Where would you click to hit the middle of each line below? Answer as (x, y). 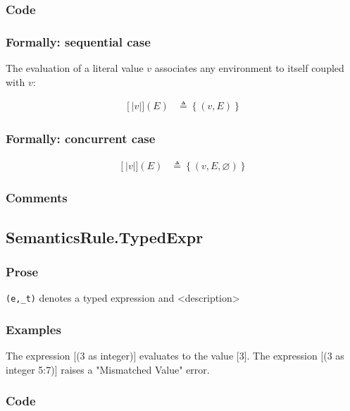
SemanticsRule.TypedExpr (105, 237)
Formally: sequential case (78, 41)
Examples (33, 329)
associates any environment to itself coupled (249, 68)
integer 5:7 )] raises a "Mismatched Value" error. (108, 369)
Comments (37, 198)
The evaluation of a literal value (75, 68)
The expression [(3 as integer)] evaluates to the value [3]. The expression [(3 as (175, 356)
